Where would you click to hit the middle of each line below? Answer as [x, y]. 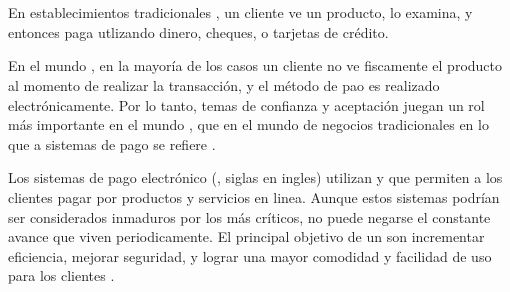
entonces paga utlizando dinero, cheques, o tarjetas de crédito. [198, 31]
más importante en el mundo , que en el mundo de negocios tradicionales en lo [248, 124]
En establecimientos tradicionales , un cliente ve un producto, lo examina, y [240, 12]
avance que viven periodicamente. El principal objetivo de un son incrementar [246, 236]
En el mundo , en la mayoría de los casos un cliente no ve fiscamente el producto [255, 65]
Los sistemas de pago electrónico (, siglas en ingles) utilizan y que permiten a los [255, 177]
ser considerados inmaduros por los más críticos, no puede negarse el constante [249, 216]
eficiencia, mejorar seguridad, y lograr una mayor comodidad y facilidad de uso [250, 255]
